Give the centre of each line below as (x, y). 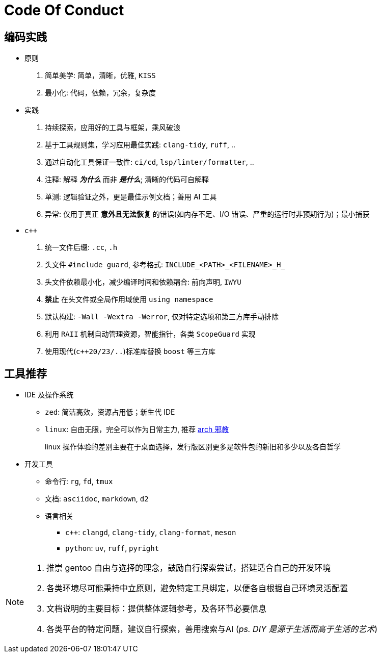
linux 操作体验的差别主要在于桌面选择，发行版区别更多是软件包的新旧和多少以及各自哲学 (193, 447)
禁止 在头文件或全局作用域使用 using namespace (129, 299)
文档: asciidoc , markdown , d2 (97, 499)
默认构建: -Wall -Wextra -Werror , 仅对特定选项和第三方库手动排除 (162, 317)
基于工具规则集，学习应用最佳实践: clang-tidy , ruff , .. (140, 145)
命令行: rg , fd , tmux (79, 482)
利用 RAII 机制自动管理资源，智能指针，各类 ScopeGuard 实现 (150, 334)
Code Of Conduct (64, 10)
